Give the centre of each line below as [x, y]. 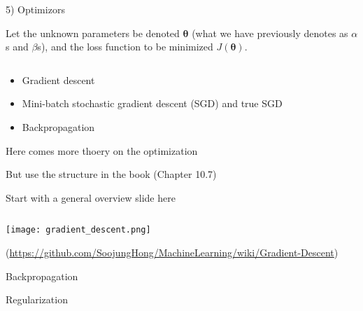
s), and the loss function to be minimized [125, 47]
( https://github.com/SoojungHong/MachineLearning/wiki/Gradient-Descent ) [172, 252]
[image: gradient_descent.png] [78, 230]
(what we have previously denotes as [270, 33]
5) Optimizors [35, 9]
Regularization [37, 299]
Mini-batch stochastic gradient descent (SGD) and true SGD [152, 103]
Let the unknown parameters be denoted [93, 33]
